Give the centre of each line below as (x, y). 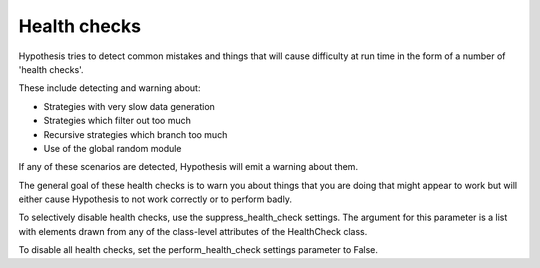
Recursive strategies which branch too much (135, 134)
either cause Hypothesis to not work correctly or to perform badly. (155, 199)
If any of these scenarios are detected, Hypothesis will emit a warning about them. (188, 167)
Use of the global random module (112, 148)
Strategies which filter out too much (117, 121)
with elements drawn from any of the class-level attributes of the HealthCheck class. (193, 231)
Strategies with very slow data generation (129, 106)
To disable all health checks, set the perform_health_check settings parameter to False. (198, 250)
